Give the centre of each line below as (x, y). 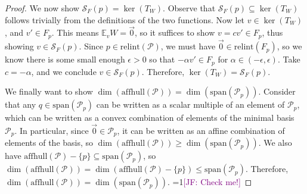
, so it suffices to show (175, 32)
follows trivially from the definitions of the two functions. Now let (125, 19)
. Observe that (189, 8)
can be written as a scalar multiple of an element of (190, 104)
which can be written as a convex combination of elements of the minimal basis (150, 118)
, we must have (188, 46)
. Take (289, 59)
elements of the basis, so (49, 143)
